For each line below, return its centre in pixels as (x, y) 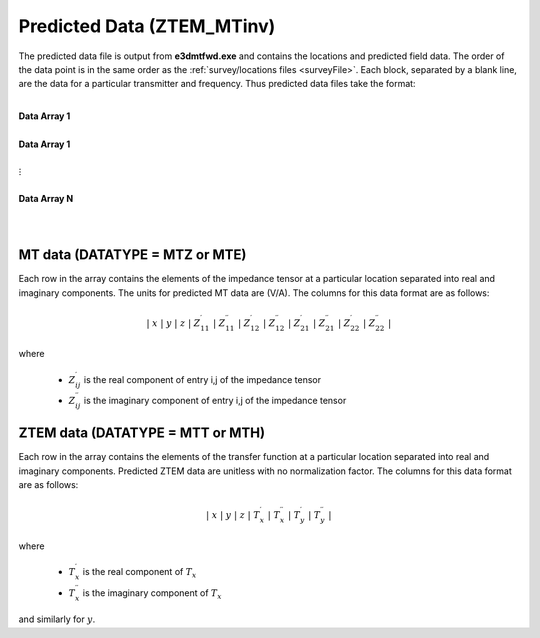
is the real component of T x (139, 572)
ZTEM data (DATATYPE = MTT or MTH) (141, 433)
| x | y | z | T (232, 515)
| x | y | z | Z (173, 323)
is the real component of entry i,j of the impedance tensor (202, 379)
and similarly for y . (57, 619)
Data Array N (46, 198)
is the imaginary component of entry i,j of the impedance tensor (215, 401)
